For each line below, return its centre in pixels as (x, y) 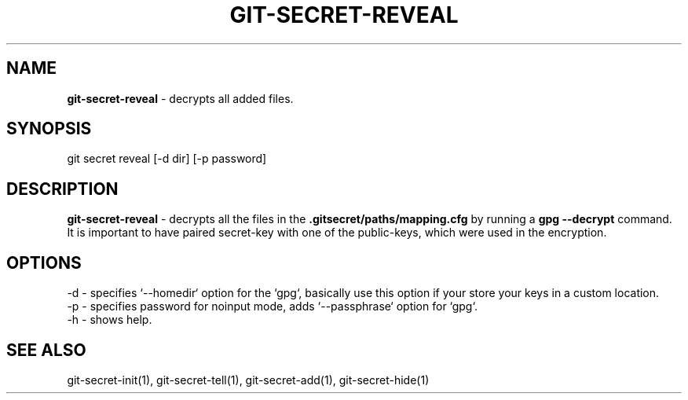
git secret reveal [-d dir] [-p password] (167, 159)
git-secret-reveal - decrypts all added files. (180, 98)
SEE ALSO (46, 350)
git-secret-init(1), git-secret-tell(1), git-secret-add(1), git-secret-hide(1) (248, 380)
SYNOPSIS (49, 129)
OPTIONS (44, 262)
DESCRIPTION (62, 189)
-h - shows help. (110, 320)
